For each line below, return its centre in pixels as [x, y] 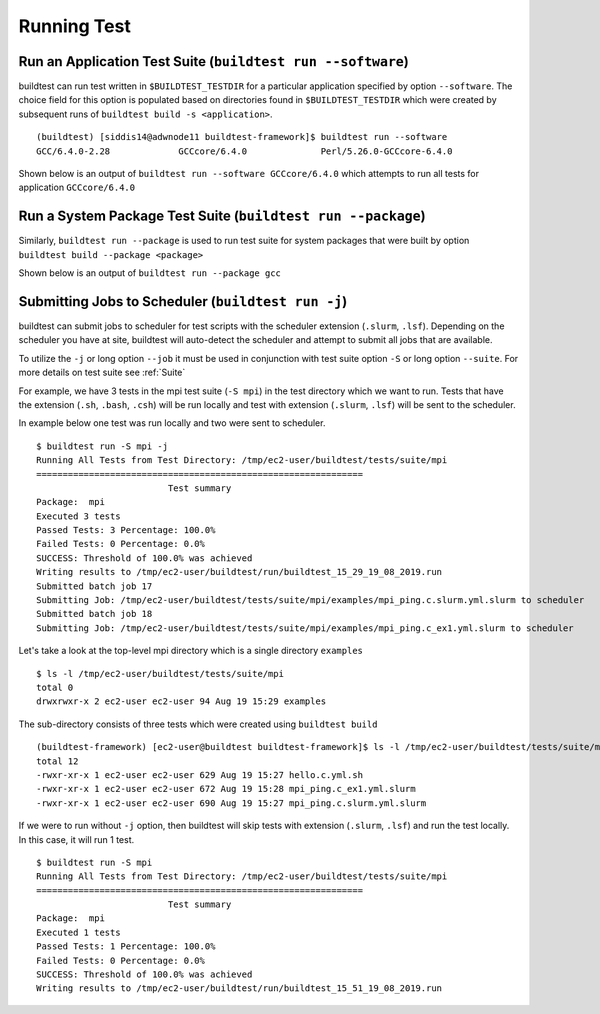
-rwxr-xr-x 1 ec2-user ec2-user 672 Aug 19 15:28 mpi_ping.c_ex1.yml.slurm [226, 789]
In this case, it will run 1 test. [76, 839]
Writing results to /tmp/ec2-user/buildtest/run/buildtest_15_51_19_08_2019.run [239, 988]
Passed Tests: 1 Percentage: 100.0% [126, 946]
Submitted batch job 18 [94, 614]
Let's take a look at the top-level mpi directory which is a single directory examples [191, 651]
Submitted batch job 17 [94, 586]
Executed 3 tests [78, 516]
